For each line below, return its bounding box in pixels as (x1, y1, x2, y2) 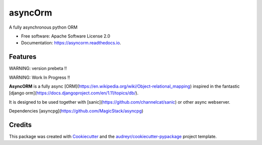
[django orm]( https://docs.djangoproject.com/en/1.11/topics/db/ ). (9, 90, 139, 96)
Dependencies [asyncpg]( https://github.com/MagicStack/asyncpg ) (9, 108, 144, 114)
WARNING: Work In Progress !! (9, 74, 70, 80)
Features (9, 53, 36, 61)
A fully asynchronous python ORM (9, 24, 78, 30)
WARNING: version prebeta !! (9, 66, 67, 72)
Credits (9, 121, 32, 129)
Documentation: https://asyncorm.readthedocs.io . (21, 40, 121, 46)
